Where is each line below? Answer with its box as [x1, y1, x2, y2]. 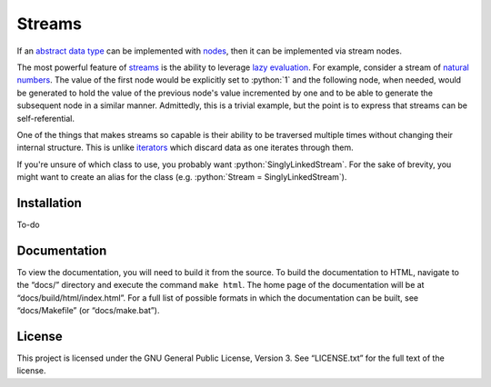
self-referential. [16, 113, 75, 124]
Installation [16, 195, 82, 211]
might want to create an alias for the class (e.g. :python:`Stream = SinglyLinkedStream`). [16, 172, 347, 183]
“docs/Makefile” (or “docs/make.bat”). [16, 305, 160, 316]
